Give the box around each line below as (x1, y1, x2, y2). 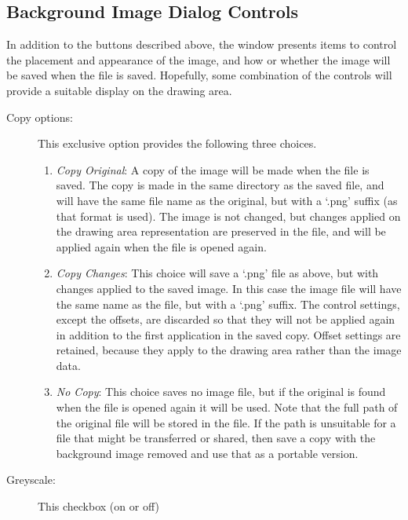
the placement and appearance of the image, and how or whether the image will (6, 51, 391, 68)
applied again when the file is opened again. (56, 238, 267, 255)
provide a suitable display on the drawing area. (6, 82, 232, 98)
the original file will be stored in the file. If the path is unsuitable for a (56, 414, 396, 430)
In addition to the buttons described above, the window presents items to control (6, 36, 397, 53)
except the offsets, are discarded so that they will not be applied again (56, 311, 395, 328)
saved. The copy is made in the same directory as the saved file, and (56, 177, 384, 193)
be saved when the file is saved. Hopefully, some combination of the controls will (6, 67, 392, 83)
